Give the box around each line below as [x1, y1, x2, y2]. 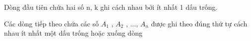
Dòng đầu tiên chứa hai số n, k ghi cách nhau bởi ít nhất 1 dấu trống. [4, 2, 218, 12]
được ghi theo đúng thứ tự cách [151, 18, 248, 28]
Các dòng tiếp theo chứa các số [4, 18, 99, 28]
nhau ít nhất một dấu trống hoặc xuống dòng [4, 28, 142, 38]
